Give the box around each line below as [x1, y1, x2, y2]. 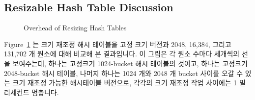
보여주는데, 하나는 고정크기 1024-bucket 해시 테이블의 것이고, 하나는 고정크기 [12, 58, 248, 68]
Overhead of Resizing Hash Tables [24, 23, 127, 33]
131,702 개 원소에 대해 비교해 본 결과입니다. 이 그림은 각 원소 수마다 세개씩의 [4, 49, 240, 59]
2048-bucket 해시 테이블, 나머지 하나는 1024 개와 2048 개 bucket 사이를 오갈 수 [4, 68, 243, 78]
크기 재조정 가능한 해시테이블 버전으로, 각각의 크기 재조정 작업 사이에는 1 [12, 77, 237, 88]
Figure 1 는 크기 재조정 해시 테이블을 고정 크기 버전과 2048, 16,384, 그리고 [4, 39, 231, 49]
